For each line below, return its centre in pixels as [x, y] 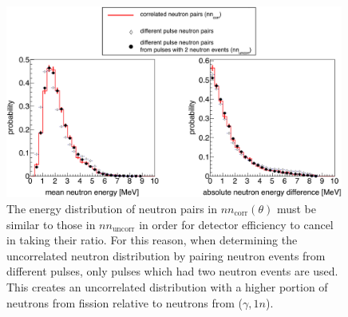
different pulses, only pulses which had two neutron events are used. [172, 271]
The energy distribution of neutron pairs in [112, 208]
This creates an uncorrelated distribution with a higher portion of [167, 286]
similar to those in [51, 224]
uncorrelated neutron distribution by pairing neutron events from [166, 255]
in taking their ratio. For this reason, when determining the [152, 240]
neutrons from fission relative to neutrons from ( [125, 302]
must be [296, 208]
